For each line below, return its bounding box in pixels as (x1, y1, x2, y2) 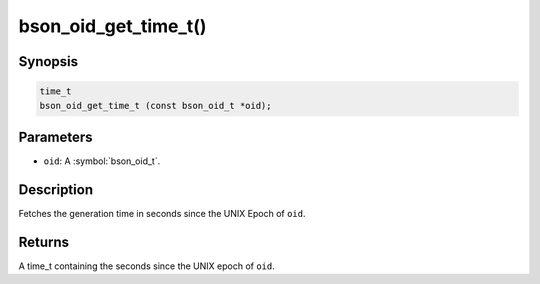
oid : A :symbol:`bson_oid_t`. (43, 155, 161, 167)
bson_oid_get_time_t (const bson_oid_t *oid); (39, 100, 272, 111)
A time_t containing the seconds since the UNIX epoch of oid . (18, 260, 275, 272)
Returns (18, 233, 70, 250)
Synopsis (18, 53, 79, 70)
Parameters (18, 128, 93, 145)
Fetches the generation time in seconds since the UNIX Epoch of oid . (18, 207, 306, 219)
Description (18, 181, 94, 198)
